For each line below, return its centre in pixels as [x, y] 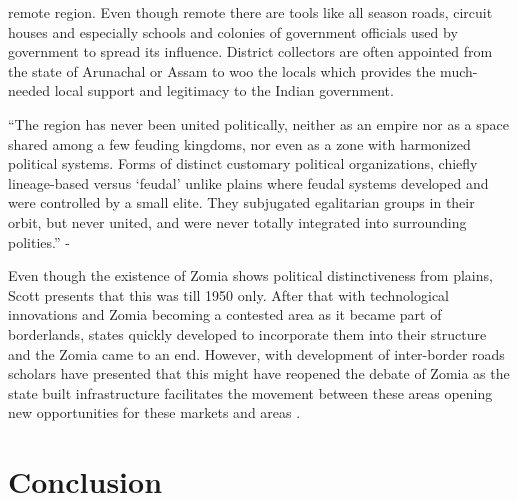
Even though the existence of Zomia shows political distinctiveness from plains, [250, 275]
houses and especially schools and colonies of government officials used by [233, 31]
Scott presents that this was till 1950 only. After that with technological [228, 294]
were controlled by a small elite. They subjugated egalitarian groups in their [241, 202]
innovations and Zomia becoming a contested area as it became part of [225, 314]
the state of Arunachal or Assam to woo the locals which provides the [222, 70]
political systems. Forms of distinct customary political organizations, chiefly [243, 163]
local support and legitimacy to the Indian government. [224, 90]
